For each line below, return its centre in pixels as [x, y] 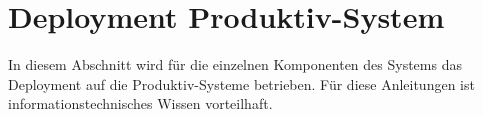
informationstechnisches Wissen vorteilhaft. [140, 103]
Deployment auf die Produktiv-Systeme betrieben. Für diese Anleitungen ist [241, 83]
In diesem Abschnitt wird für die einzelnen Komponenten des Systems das [235, 64]
